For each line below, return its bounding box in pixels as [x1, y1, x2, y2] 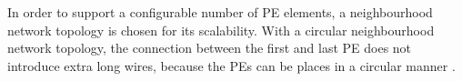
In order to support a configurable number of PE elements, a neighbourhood [7, 3, 433, 21]
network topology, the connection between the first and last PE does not [7, 38, 412, 57]
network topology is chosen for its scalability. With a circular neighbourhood [7, 20, 435, 39]
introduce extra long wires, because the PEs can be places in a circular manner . [7, 56, 456, 75]
